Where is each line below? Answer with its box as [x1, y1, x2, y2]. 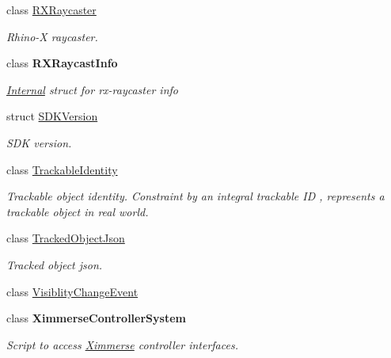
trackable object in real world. [6, 203, 149, 219]
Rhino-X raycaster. [6, 28, 98, 44]
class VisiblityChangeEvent [6, 283, 139, 299]
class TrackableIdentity [6, 161, 118, 177]
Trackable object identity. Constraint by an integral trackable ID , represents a [6, 188, 385, 204]
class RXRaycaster [6, 2, 97, 17]
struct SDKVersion [6, 108, 98, 124]
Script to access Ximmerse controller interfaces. [6, 336, 238, 352]
